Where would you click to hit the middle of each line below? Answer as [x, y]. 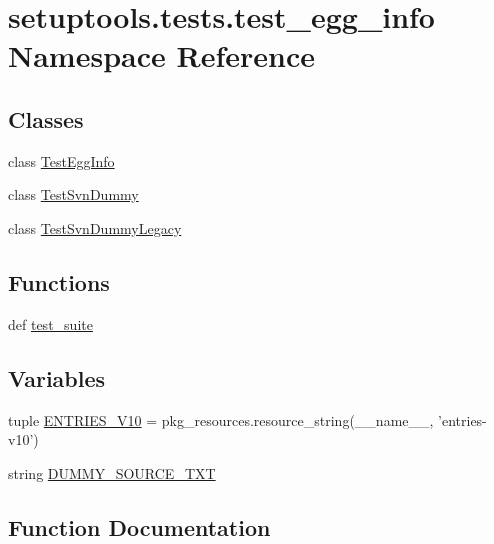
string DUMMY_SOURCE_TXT [112, 472]
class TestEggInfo [61, 160]
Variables [57, 377]
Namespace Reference [161, 55]
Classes [46, 118]
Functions [59, 281]
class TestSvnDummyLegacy [95, 227]
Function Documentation [139, 526]
